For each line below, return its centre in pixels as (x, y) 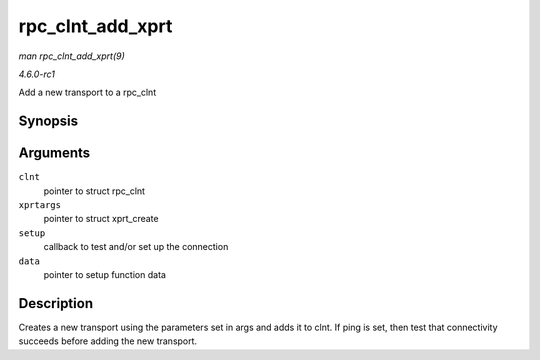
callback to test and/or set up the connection (136, 247)
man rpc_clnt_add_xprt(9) (71, 56)
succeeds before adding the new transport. (108, 341)
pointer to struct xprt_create (101, 219)
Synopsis (48, 121)
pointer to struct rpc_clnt (94, 191)
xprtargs (40, 205)
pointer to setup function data (105, 274)
